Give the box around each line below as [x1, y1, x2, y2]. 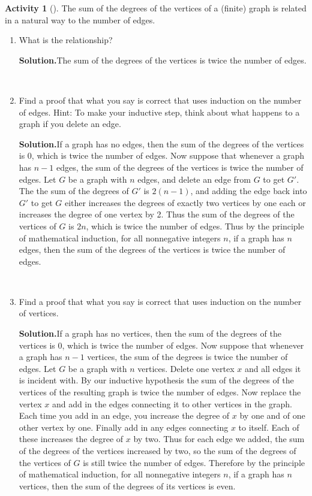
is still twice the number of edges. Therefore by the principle [83, 456, 305, 468]
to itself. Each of [238, 421, 299, 433]
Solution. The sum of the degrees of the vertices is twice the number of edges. [19, 53, 307, 66]
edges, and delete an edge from [137, 173, 251, 185]
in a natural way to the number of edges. [5, 13, 155, 26]
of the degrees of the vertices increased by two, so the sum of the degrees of [19, 444, 296, 456]
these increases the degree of [19, 433, 124, 445]
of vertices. [19, 307, 59, 319]
